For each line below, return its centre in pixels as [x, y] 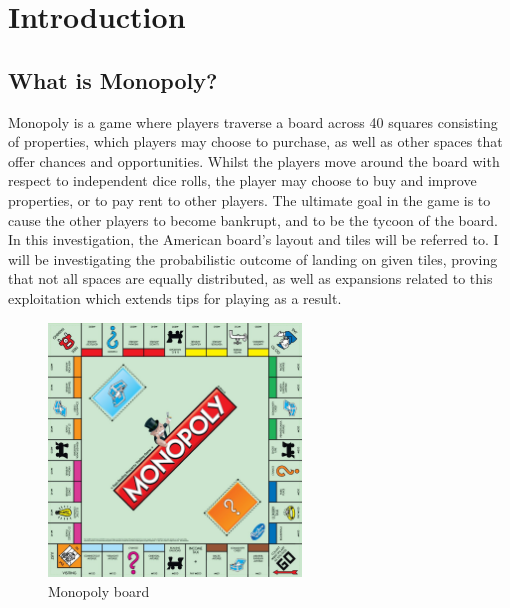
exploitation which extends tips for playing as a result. [175, 297]
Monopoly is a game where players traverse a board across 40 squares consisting [253, 121]
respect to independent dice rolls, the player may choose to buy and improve [242, 180]
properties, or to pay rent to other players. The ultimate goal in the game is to [249, 199]
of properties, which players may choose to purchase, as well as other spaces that [255, 141]
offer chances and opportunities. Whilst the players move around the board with [254, 160]
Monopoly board [99, 590]
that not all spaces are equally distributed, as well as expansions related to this [250, 278]
